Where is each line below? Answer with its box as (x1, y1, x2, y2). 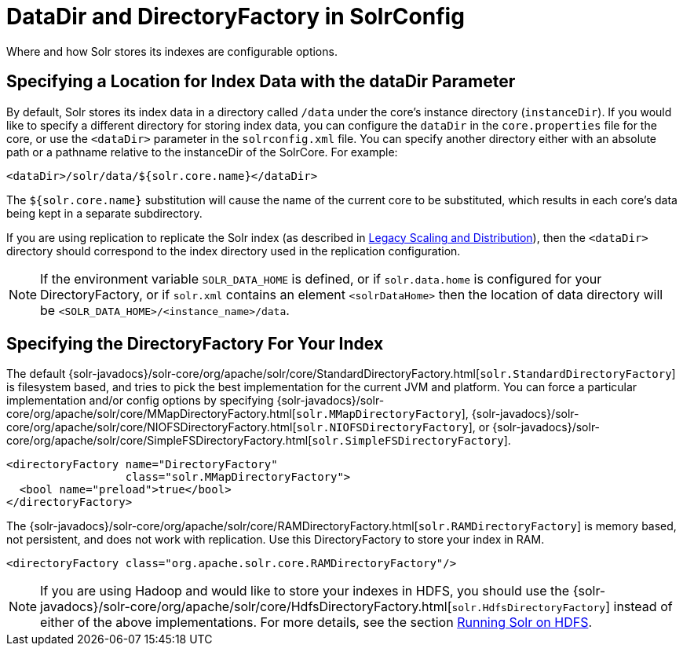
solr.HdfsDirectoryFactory (451, 602, 606, 614)
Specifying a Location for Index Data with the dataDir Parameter (6, 71, 516, 92)
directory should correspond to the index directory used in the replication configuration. (6, 244, 461, 258)
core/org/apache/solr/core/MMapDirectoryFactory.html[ (6, 407, 296, 421)
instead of (613, 599, 673, 615)
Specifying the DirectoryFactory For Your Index (6, 334, 384, 354)
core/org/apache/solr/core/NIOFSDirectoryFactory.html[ (6, 420, 297, 434)
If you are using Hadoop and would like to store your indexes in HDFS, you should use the (40, 583, 570, 599)
